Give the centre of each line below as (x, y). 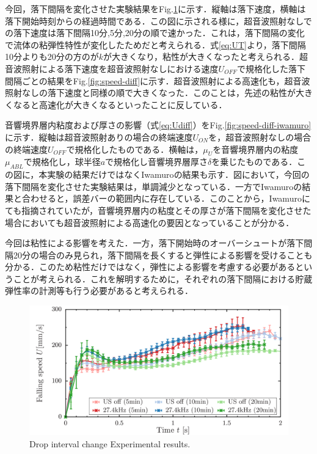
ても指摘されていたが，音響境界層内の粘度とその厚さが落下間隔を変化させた (158, 210)
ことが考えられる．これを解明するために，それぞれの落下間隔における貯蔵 (163, 278)
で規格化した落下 (271, 68)
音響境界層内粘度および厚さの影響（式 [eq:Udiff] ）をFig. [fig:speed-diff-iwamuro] (158, 125)
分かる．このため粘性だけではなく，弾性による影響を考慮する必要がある (150, 267)
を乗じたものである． (254, 162)
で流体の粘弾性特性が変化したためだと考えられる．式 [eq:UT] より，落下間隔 (155, 44)
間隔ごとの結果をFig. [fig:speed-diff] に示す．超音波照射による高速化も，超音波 (158, 80)
